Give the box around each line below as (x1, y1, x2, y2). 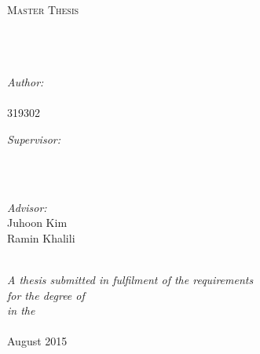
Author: (7, 73, 44, 89)
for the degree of (7, 286, 85, 303)
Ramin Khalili (7, 229, 75, 246)
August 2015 (7, 333, 68, 349)
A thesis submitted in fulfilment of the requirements (7, 271, 254, 287)
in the (7, 302, 35, 319)
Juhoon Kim (7, 214, 68, 231)
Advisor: (7, 199, 47, 215)
